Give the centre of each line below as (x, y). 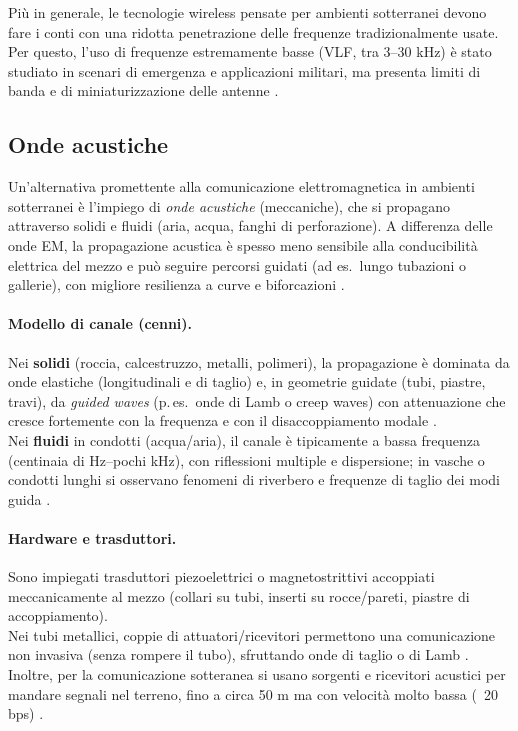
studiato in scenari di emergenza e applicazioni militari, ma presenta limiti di (244, 70)
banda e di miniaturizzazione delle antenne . (143, 90)
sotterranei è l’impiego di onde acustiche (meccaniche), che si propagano (229, 205)
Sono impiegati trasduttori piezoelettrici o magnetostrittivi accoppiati (221, 576)
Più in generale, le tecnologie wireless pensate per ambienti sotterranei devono (247, 12)
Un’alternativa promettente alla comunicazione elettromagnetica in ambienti (241, 186)
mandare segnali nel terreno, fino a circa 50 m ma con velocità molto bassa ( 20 (253, 693)
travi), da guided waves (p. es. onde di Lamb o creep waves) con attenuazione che (257, 400)
